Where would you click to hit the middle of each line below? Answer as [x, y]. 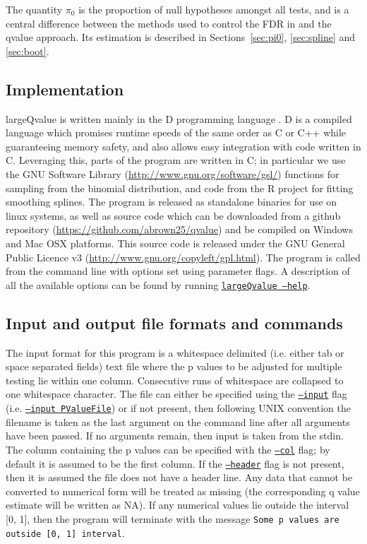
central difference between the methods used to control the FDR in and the [169, 23]
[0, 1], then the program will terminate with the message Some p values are [173, 518]
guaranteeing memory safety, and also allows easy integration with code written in [183, 146]
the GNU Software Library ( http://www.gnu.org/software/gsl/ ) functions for [173, 173]
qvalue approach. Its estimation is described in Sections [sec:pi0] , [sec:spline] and [181, 37]
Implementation [65, 89]
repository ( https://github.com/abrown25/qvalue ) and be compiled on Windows [179, 229]
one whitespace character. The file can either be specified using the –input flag [176, 394]
